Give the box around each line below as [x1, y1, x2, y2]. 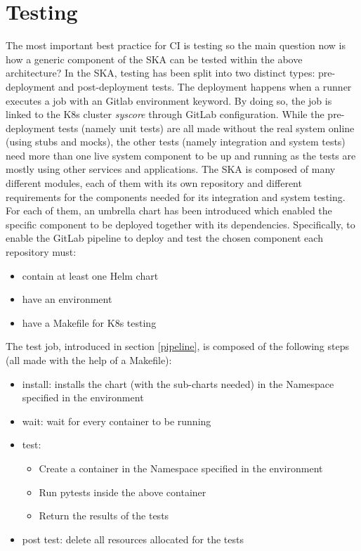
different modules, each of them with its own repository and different [6, 176, 302, 190]
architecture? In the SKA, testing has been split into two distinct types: [6, 65, 315, 80]
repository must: [6, 245, 77, 259]
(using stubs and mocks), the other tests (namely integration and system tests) [6, 134, 346, 149]
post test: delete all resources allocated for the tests [22, 531, 244, 546]
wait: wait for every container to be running [22, 413, 211, 428]
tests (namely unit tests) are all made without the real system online [58, 120, 355, 135]
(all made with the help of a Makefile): [6, 353, 172, 367]
